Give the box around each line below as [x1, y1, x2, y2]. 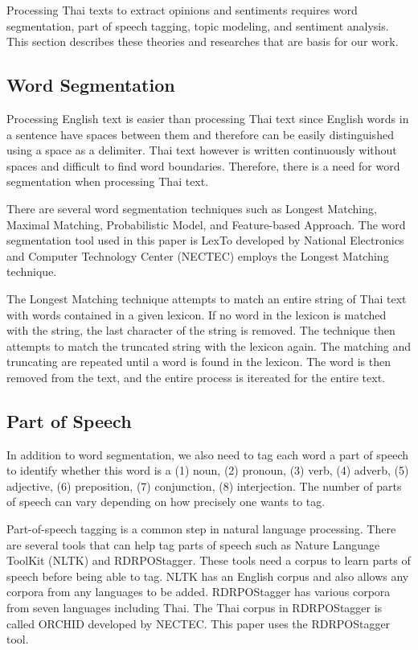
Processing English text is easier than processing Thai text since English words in [6, 109, 409, 126]
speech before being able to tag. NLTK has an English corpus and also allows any [6, 567, 409, 584]
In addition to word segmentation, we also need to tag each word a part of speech [6, 446, 409, 463]
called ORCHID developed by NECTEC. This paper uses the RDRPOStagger [6, 615, 391, 631]
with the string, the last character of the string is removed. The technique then [6, 322, 395, 339]
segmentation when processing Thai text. [6, 173, 209, 190]
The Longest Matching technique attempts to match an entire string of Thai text [6, 290, 407, 306]
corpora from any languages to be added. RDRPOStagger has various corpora [6, 583, 391, 600]
